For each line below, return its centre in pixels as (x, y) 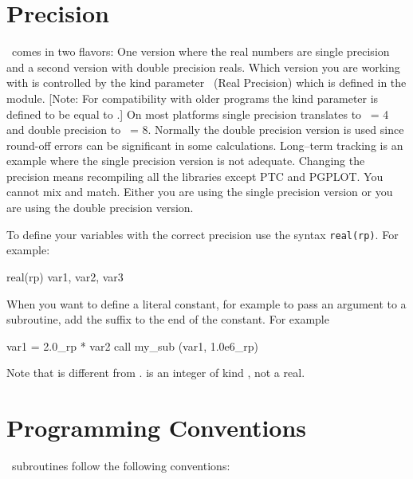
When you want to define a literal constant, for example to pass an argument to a (206, 303)
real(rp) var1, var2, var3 (65, 276)
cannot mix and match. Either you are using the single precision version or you (200, 192)
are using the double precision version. (100, 208)
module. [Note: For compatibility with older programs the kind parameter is (193, 98)
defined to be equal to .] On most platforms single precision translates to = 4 (198, 114)
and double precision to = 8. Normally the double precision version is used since (205, 130)
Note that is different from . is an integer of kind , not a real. (156, 373)
